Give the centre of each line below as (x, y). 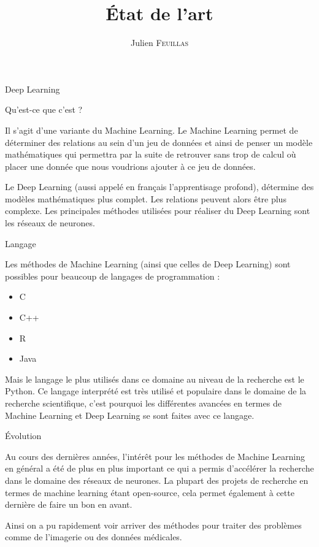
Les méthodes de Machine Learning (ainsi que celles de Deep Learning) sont (148, 264)
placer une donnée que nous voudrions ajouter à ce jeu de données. (130, 166)
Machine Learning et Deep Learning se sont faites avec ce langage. (130, 415)
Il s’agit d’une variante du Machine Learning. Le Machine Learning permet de (152, 130)
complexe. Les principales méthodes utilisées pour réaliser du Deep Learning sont (158, 211)
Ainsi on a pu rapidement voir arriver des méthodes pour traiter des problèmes (153, 525)
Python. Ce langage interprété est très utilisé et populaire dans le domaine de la (156, 391)
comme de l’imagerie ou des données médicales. (94, 537)
